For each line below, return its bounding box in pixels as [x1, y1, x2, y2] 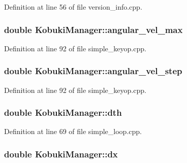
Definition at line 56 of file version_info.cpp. [4, 2, 142, 12]
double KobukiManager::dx [4, 147, 118, 160]
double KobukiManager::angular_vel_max [4, 23, 183, 36]
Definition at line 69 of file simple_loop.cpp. [4, 126, 142, 137]
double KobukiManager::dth [4, 106, 122, 119]
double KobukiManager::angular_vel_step [4, 64, 182, 77]
